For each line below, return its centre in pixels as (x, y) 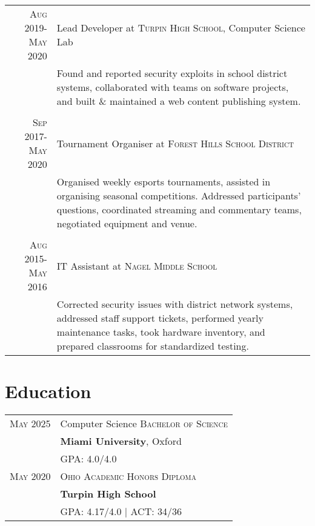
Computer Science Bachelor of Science (144, 424)
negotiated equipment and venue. (127, 223)
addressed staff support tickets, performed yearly (160, 318)
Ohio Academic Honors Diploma (128, 476)
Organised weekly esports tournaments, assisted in (164, 181)
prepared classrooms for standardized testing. (153, 346)
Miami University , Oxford (121, 441)
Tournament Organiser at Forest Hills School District (175, 143)
